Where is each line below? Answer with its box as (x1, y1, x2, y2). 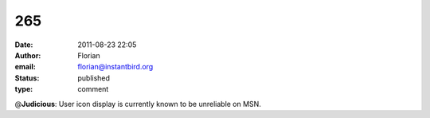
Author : (14, 50, 41, 60)
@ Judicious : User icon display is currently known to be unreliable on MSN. (14, 99, 262, 108)
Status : (14, 73, 40, 83)
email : (14, 62, 36, 72)
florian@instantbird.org (77, 62, 154, 72)
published (77, 73, 111, 83)
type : (14, 85, 33, 94)
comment (77, 85, 109, 94)
